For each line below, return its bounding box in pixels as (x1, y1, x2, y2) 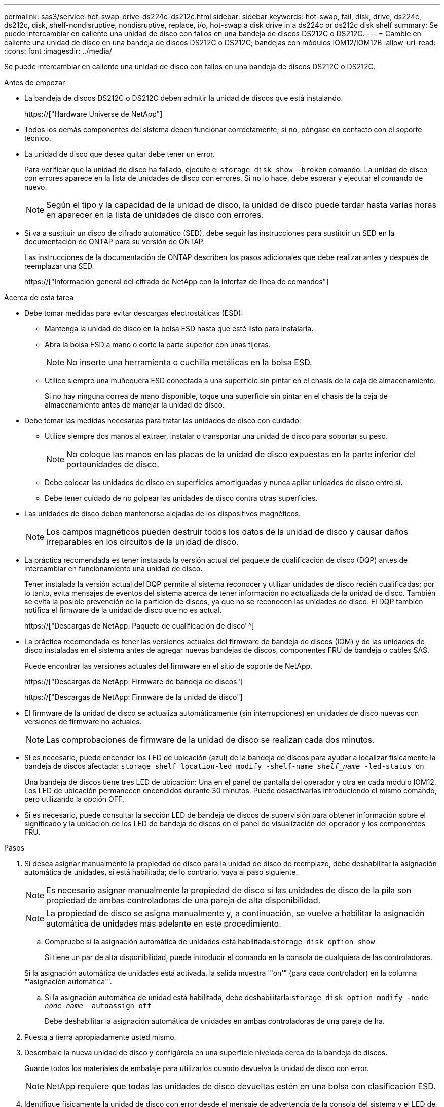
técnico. (24, 134, 51, 142)
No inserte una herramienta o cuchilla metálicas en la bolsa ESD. (66, 357, 312, 367)
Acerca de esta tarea (4, 293, 74, 302)
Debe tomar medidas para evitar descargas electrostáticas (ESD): (24, 309, 243, 317)
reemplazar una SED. (24, 262, 94, 270)
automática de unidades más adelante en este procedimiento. (46, 918, 281, 929)
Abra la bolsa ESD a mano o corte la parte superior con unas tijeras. (45, 340, 271, 349)
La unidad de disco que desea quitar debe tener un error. (24, 150, 215, 158)
